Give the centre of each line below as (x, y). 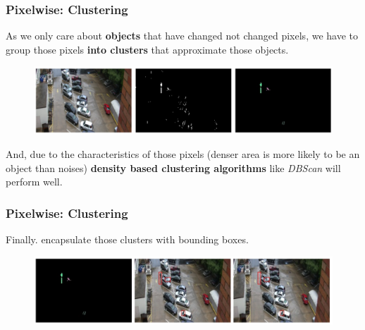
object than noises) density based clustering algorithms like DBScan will (173, 167)
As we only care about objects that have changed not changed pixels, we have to (182, 36)
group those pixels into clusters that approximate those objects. (147, 49)
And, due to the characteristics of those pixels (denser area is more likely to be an (183, 154)
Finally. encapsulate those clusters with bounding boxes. (127, 239)
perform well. (34, 182)
